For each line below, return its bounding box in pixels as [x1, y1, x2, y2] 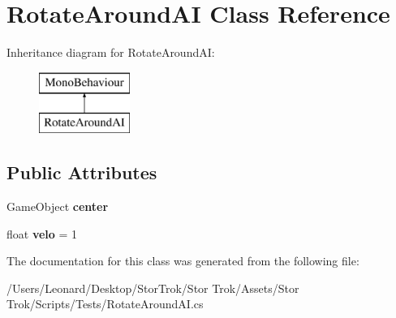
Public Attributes [6, 160, 157, 185]
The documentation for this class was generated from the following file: [6, 252, 359, 269]
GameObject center [6, 198, 109, 215]
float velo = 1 [6, 225, 78, 242]
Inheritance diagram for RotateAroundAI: [6, 44, 215, 61]
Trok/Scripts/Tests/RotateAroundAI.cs [6, 295, 204, 312]
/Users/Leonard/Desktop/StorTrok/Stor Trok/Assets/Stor [6, 279, 299, 296]
